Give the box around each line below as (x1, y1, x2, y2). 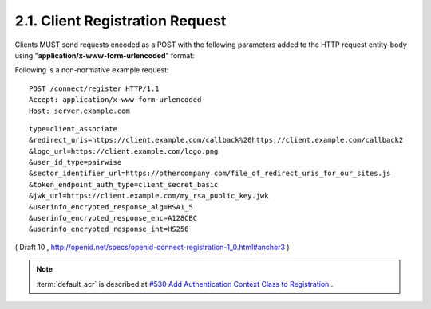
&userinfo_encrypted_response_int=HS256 (29, 225, 189, 234)
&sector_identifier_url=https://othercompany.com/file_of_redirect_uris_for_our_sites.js (29, 169, 391, 178)
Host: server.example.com (29, 106, 131, 115)
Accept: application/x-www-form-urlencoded (29, 96, 202, 104)
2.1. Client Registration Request (14, 12, 227, 29)
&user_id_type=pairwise (29, 158, 122, 167)
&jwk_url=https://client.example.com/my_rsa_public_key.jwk (29, 191, 269, 201)
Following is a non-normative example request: (14, 65, 169, 75)
